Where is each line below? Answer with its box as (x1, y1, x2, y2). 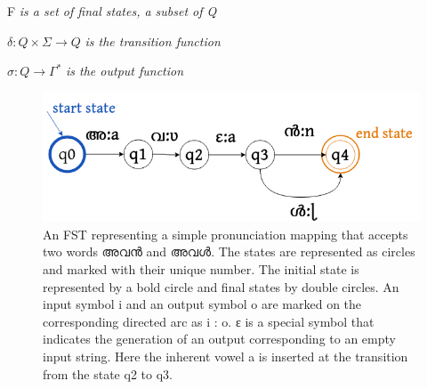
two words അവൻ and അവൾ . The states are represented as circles (43, 242, 415, 261)
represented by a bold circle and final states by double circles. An (43, 277, 399, 296)
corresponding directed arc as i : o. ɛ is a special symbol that (43, 312, 375, 330)
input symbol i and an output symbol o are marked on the (43, 295, 362, 313)
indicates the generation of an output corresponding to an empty (43, 329, 396, 348)
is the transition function (85, 31, 221, 50)
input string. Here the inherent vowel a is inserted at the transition (43, 346, 408, 365)
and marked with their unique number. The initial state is (43, 260, 359, 278)
